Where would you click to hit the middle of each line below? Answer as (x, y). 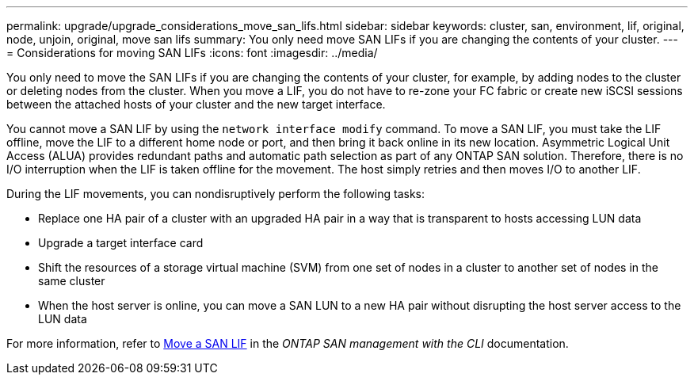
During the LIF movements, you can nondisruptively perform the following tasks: (216, 194)
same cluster (72, 281)
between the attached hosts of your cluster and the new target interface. (196, 104)
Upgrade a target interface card (121, 243)
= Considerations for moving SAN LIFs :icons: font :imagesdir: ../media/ (192, 53)
